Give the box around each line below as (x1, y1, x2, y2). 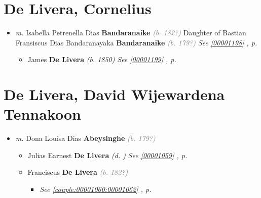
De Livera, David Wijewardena (4, 84, 225, 105)
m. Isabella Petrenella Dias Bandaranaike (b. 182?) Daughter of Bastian (15, 27, 246, 38)
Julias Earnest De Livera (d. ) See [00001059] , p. (27, 150, 188, 160)
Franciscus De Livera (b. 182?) (27, 167, 128, 177)
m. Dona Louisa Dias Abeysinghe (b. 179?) (15, 133, 156, 143)
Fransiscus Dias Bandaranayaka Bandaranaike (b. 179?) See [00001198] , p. (15, 37, 257, 47)
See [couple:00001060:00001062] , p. (40, 184, 152, 194)
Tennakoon (4, 104, 81, 124)
